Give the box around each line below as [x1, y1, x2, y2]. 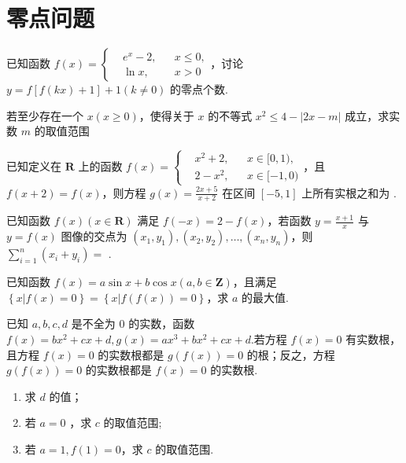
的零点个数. [170, 81, 228, 97]
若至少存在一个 [6, 107, 83, 123]
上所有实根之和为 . [301, 184, 397, 200]
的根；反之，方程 [246, 346, 335, 362]
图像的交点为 [61, 228, 127, 244]
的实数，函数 [128, 315, 195, 332]
